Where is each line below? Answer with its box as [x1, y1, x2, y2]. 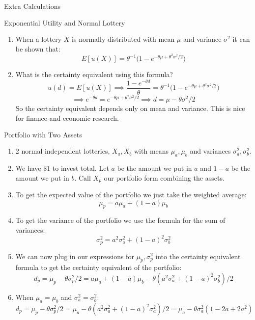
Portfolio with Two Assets [4, 129, 82, 139]
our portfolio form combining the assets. [104, 172, 225, 183]
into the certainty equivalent [155, 251, 241, 261]
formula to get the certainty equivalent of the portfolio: [15, 262, 182, 272]
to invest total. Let [52, 162, 109, 173]
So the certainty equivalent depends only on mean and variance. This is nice [15, 103, 245, 113]
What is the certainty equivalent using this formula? [15, 69, 173, 80]
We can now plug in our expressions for [15, 251, 134, 261]
